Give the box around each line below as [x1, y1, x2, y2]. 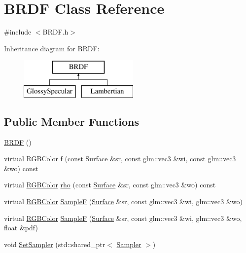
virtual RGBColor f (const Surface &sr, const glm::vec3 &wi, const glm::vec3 [4, 153, 236, 164]
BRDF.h [42, 27, 69, 37]
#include [4, 27, 32, 37]
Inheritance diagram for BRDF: [4, 43, 100, 53]
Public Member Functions [4, 113, 139, 129]
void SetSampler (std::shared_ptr [4, 239, 105, 249]
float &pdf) [4, 222, 38, 233]
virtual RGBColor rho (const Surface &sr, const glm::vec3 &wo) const [4, 180, 216, 190]
